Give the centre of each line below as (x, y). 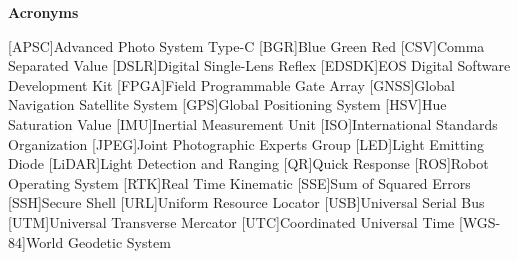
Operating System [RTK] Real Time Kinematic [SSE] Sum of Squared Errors (239, 182)
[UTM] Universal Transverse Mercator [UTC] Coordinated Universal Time (231, 221)
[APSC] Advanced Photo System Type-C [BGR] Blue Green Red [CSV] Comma (246, 45)
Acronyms (43, 12)
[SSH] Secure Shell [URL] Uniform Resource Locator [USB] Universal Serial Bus (246, 202)
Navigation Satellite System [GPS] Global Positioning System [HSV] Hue (227, 104)
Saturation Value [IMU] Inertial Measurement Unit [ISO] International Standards (253, 123)
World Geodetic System (98, 241)
